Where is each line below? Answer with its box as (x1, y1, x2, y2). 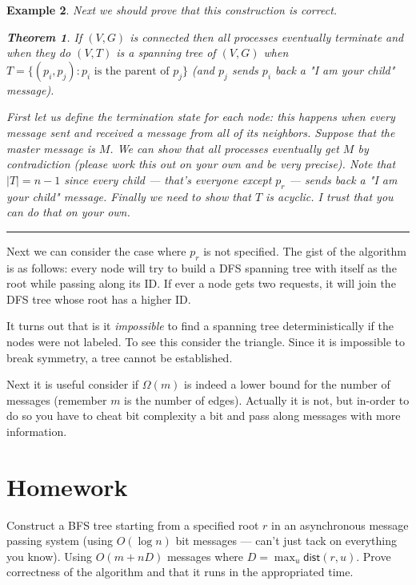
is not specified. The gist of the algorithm (203, 242, 406, 259)
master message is (6, 139, 95, 156)
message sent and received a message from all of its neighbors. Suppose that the (6, 123, 395, 140)
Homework (6, 470, 128, 502)
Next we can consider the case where (6, 242, 186, 259)
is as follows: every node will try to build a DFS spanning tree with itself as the (6, 259, 397, 276)
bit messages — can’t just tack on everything (175, 532, 397, 549)
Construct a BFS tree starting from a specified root (6, 516, 259, 533)
